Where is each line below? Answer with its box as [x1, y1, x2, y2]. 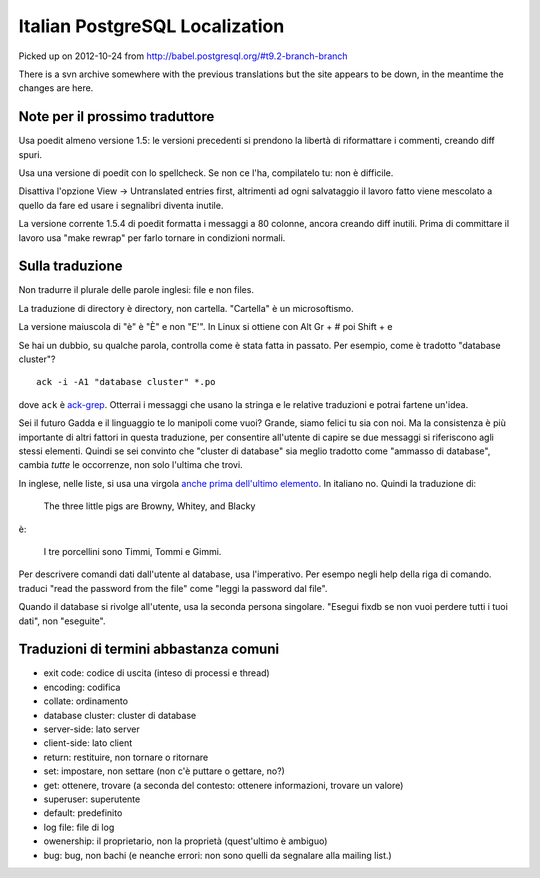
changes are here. [18, 82, 94, 94]
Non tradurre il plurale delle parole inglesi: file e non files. [18, 284, 255, 296]
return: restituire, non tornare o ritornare [43, 751, 209, 763]
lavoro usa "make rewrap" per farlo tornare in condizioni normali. [18, 231, 286, 244]
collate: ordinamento [43, 695, 129, 707]
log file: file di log [43, 821, 115, 833]
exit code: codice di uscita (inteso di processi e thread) [43, 667, 270, 679]
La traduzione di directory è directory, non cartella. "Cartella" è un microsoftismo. [18, 302, 354, 314]
